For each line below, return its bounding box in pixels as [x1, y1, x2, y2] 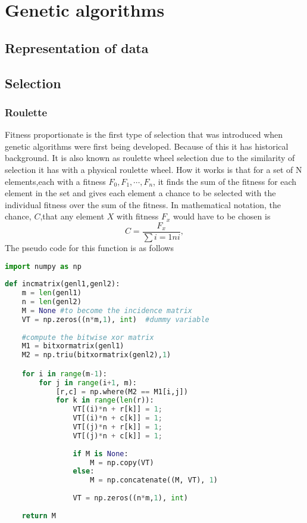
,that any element [40, 210, 105, 222]
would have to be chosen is [173, 210, 271, 222]
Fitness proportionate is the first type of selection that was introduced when [5, 128, 283, 141]
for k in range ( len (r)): [55, 396, 154, 405]
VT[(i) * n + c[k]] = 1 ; [73, 414, 162, 423]
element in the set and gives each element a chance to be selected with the [5, 187, 276, 199]
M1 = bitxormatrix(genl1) [21, 342, 124, 351]
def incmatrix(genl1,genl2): [5, 280, 120, 289]
